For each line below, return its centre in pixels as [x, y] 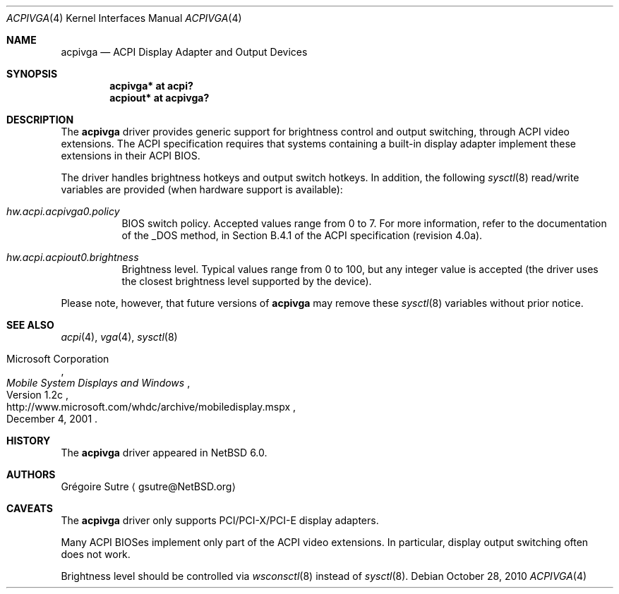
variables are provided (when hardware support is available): [202, 189]
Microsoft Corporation [58, 359]
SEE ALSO [30, 325]
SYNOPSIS [32, 74]
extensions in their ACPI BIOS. [131, 156]
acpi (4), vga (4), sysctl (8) [119, 337]
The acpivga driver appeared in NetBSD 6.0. [164, 453]
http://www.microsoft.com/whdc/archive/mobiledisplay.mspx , [151, 407]
